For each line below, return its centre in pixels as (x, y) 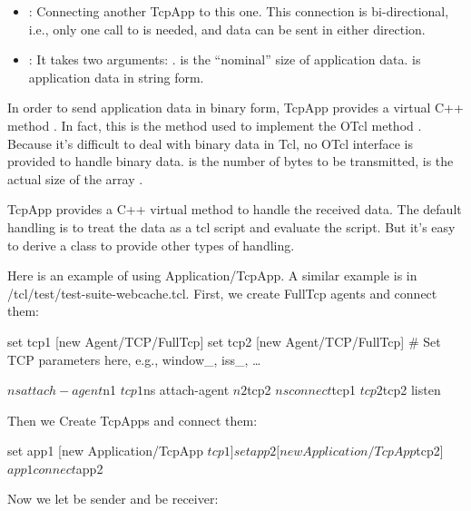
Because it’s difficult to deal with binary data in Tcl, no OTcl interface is (210, 143)
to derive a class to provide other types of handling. (151, 245)
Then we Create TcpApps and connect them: (132, 420)
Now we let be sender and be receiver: (113, 499)
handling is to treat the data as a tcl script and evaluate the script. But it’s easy (231, 226)
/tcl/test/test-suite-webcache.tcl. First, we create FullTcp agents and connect (222, 293)
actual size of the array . (75, 178)
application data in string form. (116, 77)
